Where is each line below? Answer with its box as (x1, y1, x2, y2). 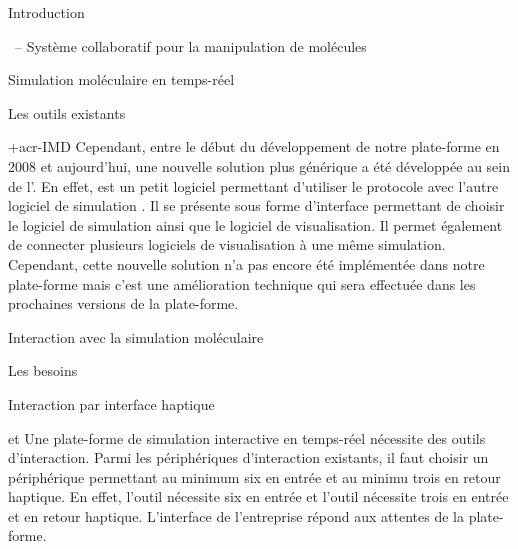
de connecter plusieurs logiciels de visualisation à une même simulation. (8, 234, 446, 255)
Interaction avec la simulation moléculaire (8, 326, 264, 347)
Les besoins (8, 360, 78, 381)
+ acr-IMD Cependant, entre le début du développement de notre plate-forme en (8, 136, 500, 157)
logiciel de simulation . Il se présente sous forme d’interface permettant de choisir (8, 195, 505, 216)
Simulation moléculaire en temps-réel (8, 69, 235, 90)
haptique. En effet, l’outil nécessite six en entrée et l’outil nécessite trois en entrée (8, 486, 509, 507)
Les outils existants (8, 102, 126, 123)
